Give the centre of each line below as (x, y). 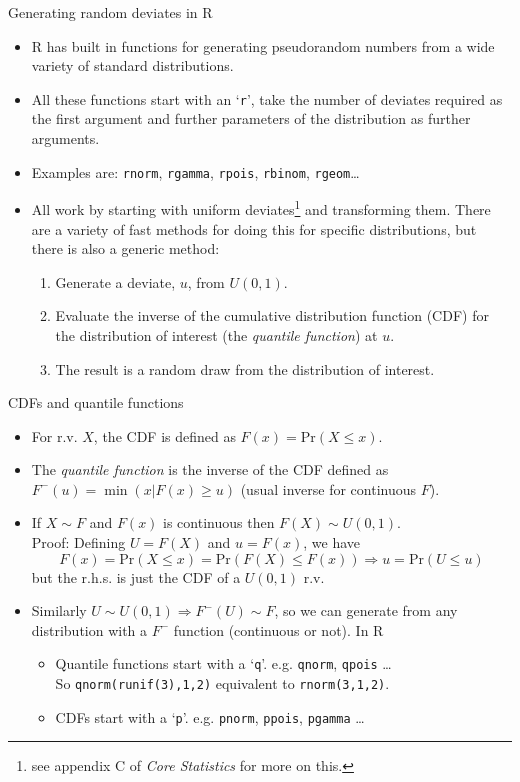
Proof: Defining (78, 542)
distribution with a (89, 629)
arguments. (65, 138)
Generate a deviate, (115, 281)
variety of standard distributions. (132, 65)
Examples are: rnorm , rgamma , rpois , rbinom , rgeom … (195, 171)
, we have (332, 542)
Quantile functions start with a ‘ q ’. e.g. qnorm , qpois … (223, 663)
